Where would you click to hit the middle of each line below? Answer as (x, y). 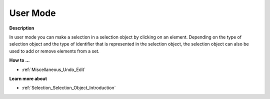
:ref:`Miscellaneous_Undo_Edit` (54, 69)
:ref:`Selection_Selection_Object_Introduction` (69, 88)
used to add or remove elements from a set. (54, 51)
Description (22, 28)
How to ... (19, 60)
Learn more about (28, 78)
